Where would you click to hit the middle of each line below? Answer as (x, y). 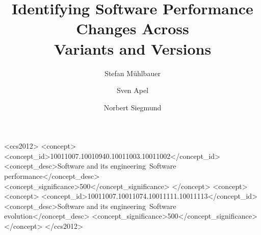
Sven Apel (133, 90)
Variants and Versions (133, 48)
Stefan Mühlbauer (133, 73)
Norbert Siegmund (133, 107)
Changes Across (133, 28)
